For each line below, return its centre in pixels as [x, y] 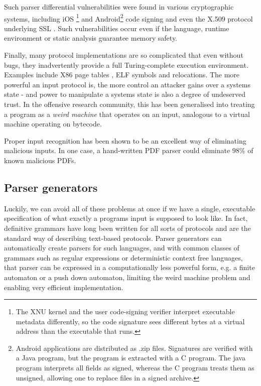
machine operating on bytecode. [53, 124]
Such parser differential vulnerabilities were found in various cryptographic [119, 7]
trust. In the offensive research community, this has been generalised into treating [129, 104]
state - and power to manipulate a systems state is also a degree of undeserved [125, 94]
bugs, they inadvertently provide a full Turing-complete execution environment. [126, 65]
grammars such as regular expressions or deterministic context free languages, [123, 257]
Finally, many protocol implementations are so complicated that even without [124, 55]
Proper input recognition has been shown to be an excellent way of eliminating [125, 140]
